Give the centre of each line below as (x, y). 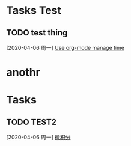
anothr (23, 72)
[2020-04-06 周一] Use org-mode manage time (65, 48)
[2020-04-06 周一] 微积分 (38, 137)
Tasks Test (34, 11)
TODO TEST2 (32, 122)
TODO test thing (37, 33)
